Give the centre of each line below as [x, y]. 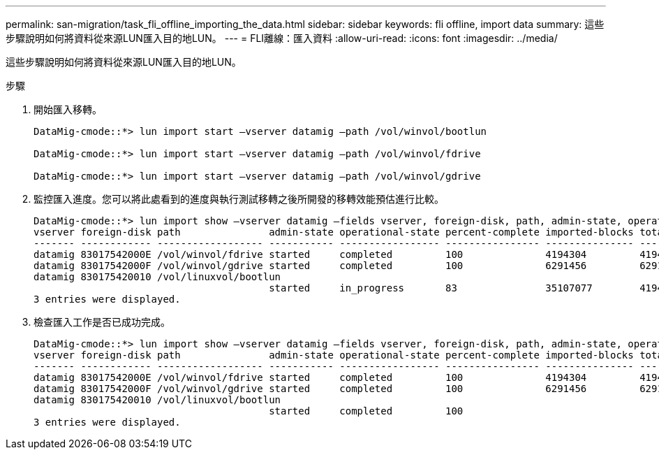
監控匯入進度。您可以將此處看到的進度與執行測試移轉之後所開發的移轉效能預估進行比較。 [239, 199]
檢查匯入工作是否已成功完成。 [102, 322]
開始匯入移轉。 [68, 109]
